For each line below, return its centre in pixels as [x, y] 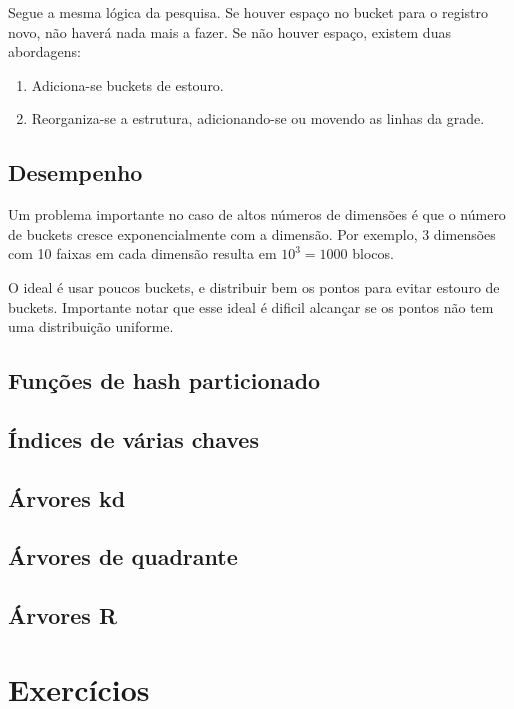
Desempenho [75, 172]
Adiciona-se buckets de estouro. [127, 84]
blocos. [373, 253]
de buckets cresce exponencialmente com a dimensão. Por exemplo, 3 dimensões [252, 233]
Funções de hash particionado [164, 380]
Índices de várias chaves [133, 438]
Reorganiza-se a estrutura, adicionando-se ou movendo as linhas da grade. [258, 118]
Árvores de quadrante [123, 556]
